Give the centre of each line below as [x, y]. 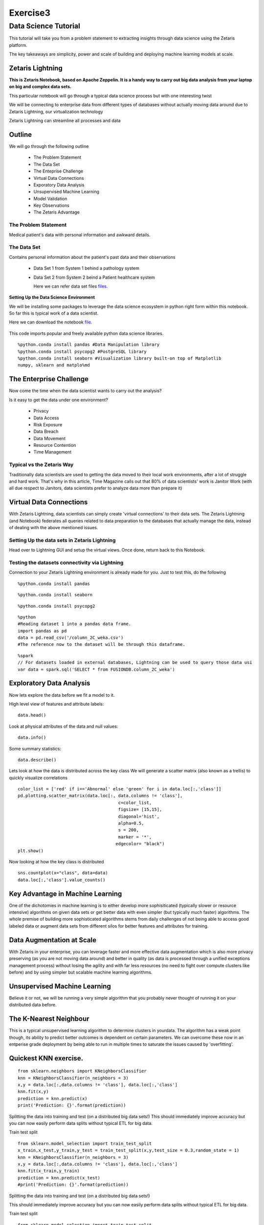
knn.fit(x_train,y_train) [49, 1171]
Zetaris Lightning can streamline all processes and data [65, 121]
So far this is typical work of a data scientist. [54, 313]
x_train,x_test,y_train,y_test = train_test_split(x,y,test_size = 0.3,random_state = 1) [129, 1151]
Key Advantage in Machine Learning [66, 894]
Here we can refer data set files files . [71, 286]
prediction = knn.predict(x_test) [59, 1178]
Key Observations [51, 205]
